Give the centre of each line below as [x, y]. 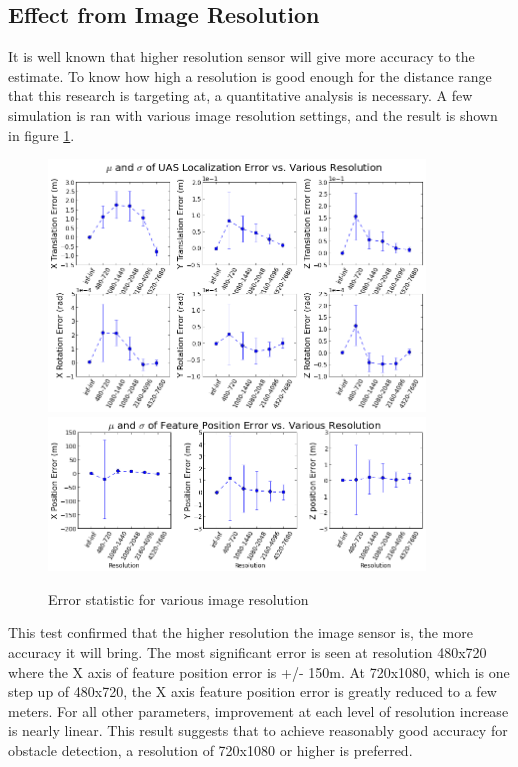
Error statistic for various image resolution [178, 598]
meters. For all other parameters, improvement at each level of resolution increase [258, 710]
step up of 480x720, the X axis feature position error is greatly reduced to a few [252, 691]
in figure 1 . [41, 134]
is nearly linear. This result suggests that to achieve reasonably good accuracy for [258, 730]
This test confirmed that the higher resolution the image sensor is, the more [240, 632]
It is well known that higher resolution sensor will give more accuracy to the [241, 56]
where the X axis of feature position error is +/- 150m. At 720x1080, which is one [259, 671]
